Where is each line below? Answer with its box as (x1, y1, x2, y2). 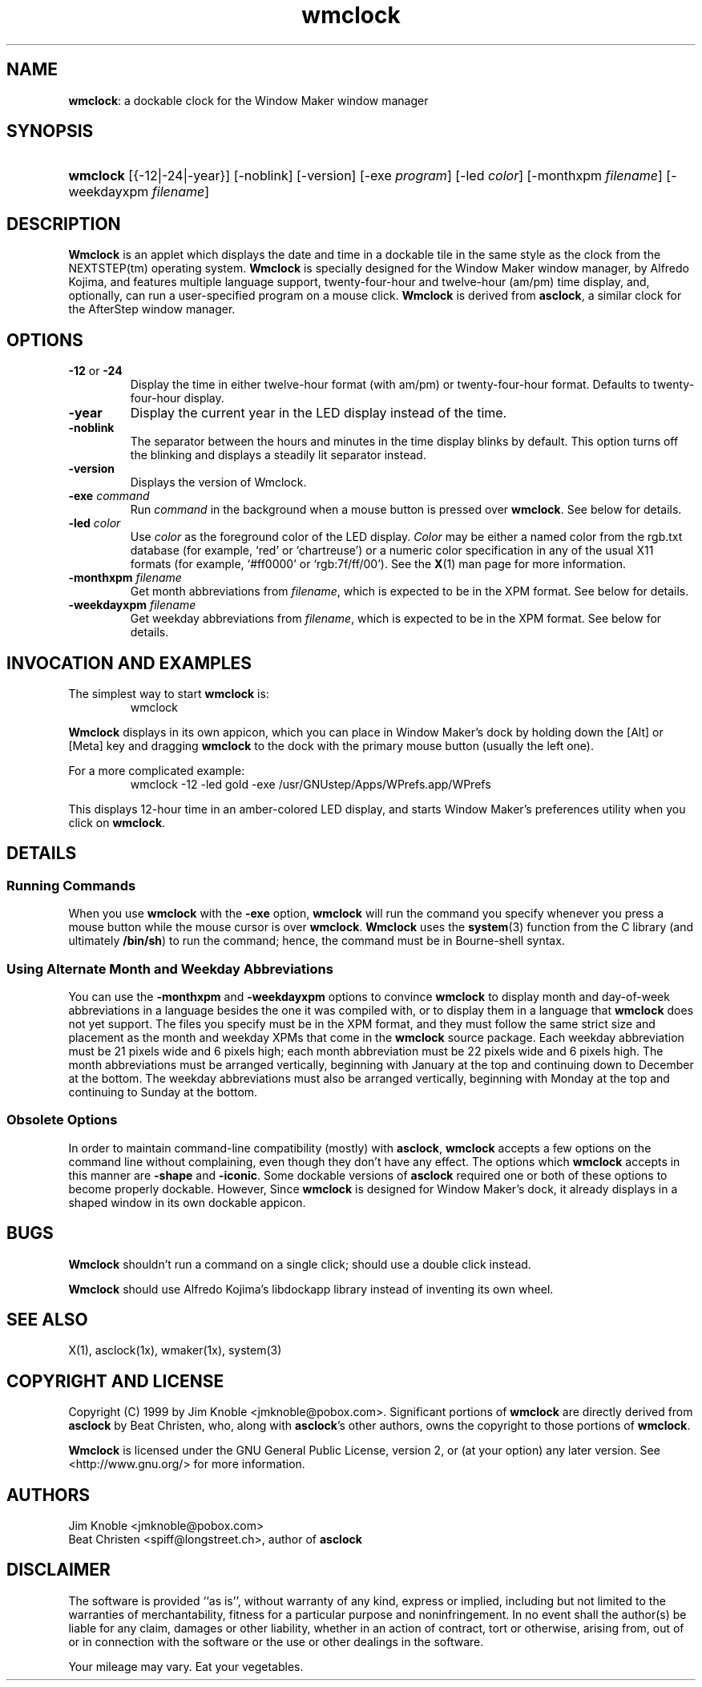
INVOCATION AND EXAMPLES (6, 652, 252, 673)
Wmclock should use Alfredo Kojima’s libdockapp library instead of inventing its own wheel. (68, 1281, 554, 1296)
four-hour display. (130, 391, 224, 406)
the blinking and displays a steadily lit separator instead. (130, 448, 426, 462)
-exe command (68, 489, 150, 503)
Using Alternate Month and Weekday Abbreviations (6, 960, 333, 977)
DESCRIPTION (6, 213, 121, 234)
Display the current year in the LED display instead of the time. (130, 405, 507, 422)
